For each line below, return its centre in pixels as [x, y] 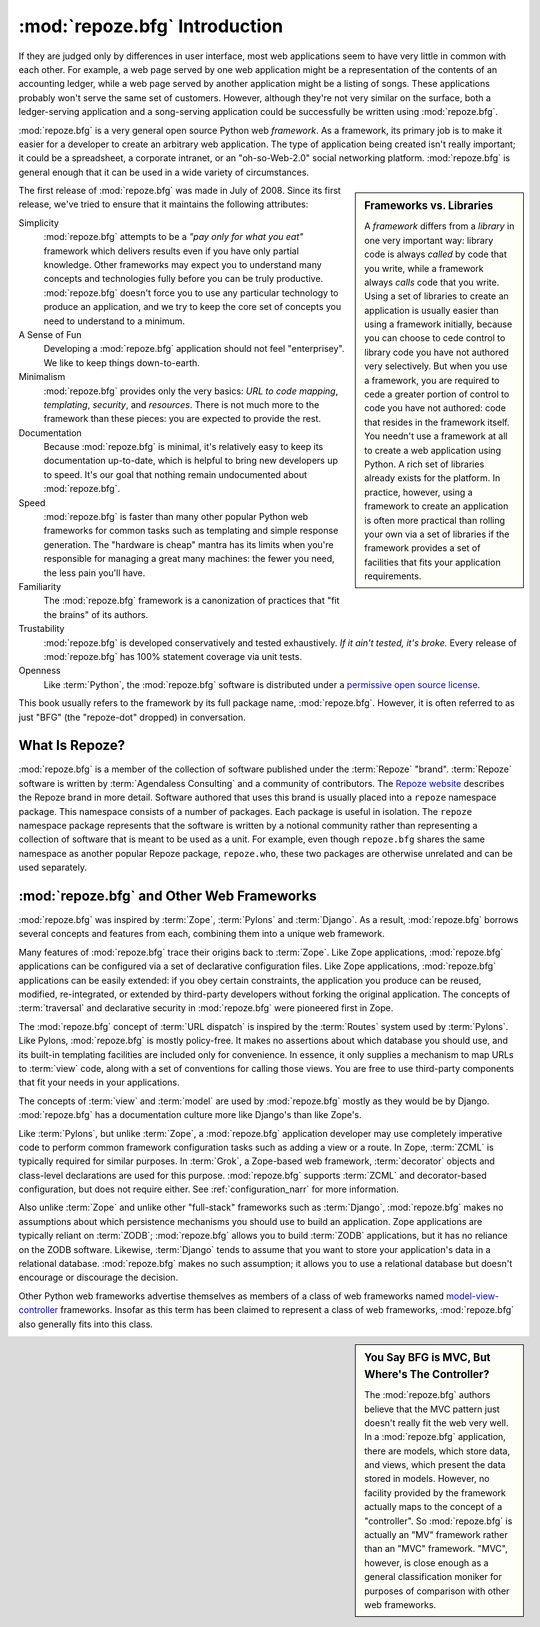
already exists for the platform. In [432, 478]
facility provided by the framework [435, 1492]
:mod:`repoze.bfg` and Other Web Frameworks [167, 895]
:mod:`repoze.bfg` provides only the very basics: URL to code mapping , [191, 391]
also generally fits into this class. [86, 1324]
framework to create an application [436, 506]
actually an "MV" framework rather [436, 1535]
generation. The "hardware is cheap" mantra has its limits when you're [188, 544]
